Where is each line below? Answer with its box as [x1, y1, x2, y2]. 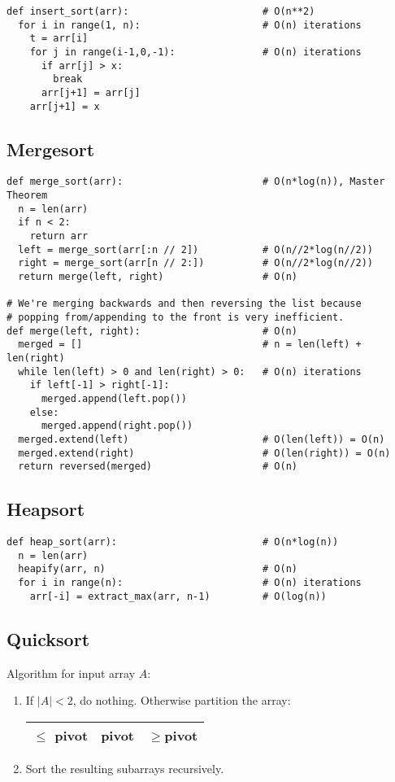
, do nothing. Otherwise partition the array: [72, 692, 291, 709]
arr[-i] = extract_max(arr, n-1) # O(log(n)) [29, 590, 327, 602]
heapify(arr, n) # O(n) [18, 563, 297, 575]
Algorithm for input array [7, 664, 136, 681]
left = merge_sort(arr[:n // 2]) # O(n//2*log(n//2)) [18, 243, 374, 256]
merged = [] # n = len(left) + [18, 339, 362, 351]
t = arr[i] [29, 33, 89, 45]
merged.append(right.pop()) [41, 420, 193, 432]
